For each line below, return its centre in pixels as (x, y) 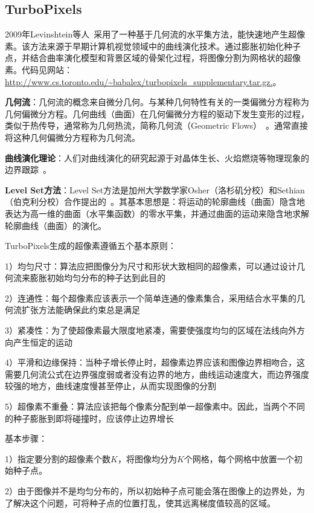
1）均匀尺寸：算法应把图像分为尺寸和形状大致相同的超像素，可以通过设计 (151, 266)
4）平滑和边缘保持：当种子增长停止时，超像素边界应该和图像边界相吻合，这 (155, 362)
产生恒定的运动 (43, 342)
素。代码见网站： (39, 69)
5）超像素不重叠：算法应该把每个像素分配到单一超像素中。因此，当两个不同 (155, 406)
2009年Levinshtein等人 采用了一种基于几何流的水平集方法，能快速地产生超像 (155, 34)
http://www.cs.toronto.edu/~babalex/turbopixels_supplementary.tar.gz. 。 (143, 81)
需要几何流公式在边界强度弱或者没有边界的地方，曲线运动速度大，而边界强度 (157, 374)
